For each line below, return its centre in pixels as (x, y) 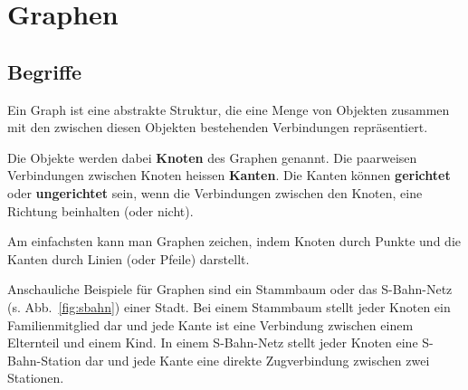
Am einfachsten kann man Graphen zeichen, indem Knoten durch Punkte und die (234, 241)
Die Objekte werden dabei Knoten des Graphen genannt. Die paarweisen (212, 157)
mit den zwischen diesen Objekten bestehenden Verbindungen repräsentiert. (218, 127)
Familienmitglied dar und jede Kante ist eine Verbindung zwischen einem (210, 324)
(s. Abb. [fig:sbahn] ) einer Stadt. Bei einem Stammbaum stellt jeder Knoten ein (229, 306)
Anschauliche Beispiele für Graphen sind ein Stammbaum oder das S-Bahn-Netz (230, 289)
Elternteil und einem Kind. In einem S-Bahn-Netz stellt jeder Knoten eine (213, 342)
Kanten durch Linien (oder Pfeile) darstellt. (129, 258)
